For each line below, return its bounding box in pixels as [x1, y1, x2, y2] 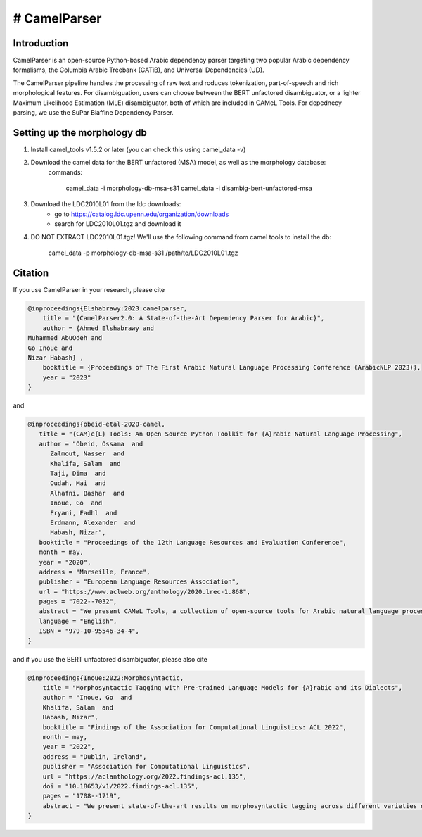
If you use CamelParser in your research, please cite [13, 285, 165, 294]
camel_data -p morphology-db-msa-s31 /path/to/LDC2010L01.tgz [48, 248, 238, 257]
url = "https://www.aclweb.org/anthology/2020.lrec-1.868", [39, 588, 251, 596]
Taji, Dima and [50, 469, 106, 477]
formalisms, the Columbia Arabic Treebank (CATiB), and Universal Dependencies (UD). [13, 65, 265, 74]
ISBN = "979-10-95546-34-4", [39, 627, 140, 635]
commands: [48, 168, 83, 176]
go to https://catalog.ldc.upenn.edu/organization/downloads [54, 210, 229, 218]
